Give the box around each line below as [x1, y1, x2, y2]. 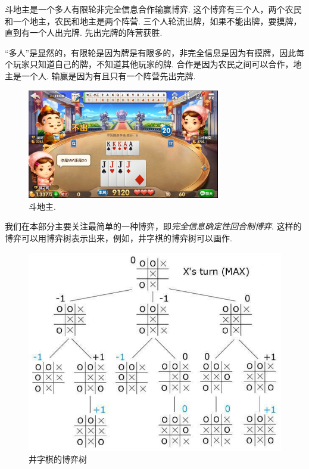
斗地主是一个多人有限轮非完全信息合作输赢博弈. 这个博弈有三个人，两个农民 [5, 3, 302, 15]
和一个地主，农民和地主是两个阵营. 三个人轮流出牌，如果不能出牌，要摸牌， [5, 14, 302, 27]
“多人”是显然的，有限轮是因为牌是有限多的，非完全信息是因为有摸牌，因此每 [5, 46, 305, 58]
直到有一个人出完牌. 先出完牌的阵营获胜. [5, 26, 163, 39]
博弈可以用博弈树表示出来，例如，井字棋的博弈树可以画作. [5, 232, 232, 244]
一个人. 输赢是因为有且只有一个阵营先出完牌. [21, 69, 196, 82]
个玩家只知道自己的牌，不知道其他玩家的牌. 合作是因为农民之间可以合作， [5, 58, 294, 70]
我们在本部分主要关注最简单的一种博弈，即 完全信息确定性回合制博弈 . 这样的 [5, 220, 302, 232]
